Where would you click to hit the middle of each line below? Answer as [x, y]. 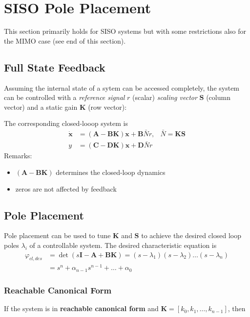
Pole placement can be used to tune [57, 235]
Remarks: [18, 156]
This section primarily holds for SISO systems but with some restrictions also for [125, 31]
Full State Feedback [55, 67]
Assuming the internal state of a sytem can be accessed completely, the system [122, 87]
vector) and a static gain [41, 107]
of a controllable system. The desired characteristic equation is [123, 245]
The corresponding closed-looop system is [66, 123]
